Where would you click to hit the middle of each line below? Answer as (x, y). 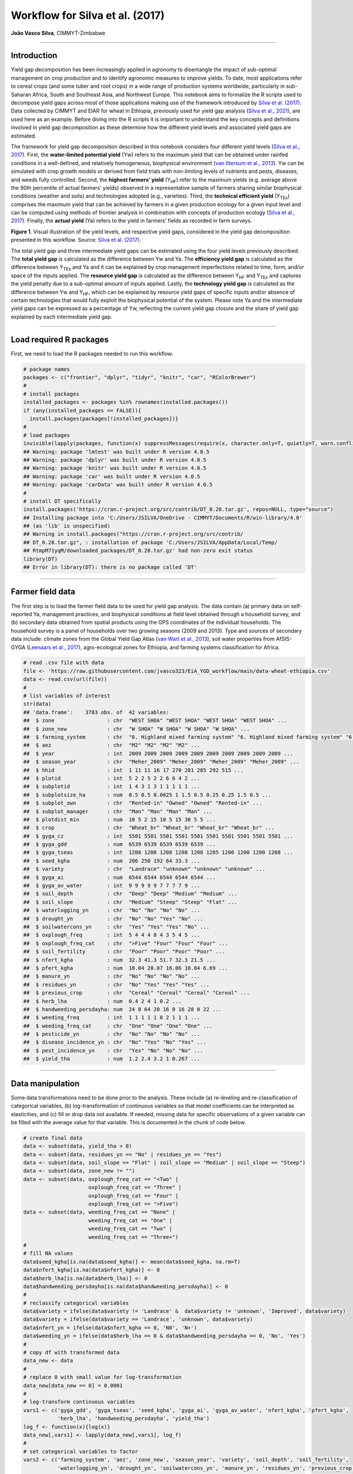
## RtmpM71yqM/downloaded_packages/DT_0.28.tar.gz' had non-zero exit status (138, 551)
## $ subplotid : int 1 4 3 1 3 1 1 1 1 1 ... (112, 787)
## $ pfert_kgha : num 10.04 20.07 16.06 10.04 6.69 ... (126, 968)
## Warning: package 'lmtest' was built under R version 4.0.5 (116, 452)
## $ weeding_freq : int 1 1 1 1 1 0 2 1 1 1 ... (112, 1018)
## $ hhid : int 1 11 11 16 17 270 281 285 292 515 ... (134, 770)
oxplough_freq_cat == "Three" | (135, 1187)
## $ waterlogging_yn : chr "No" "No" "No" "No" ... (112, 910)
